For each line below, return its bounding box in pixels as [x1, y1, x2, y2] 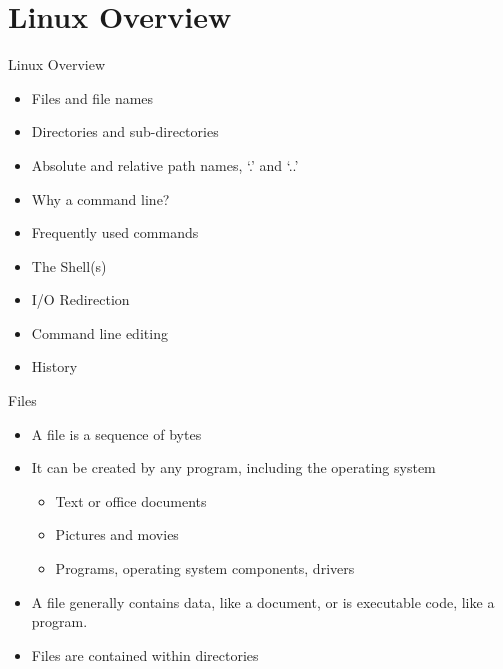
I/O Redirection [31, 289, 130, 310]
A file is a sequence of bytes [31, 423, 202, 444]
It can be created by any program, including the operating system [31, 457, 436, 478]
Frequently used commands [31, 222, 199, 243]
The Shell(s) [31, 255, 107, 276]
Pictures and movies [55, 524, 179, 545]
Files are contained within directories [31, 644, 259, 665]
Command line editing [31, 322, 168, 343]
